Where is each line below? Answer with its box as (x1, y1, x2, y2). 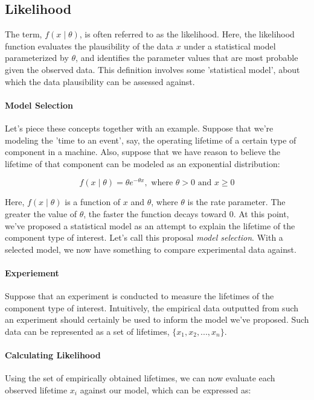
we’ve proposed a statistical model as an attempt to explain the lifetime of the (5, 219, 295, 232)
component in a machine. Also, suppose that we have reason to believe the (5, 145, 281, 158)
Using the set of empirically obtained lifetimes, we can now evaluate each (5, 372, 275, 384)
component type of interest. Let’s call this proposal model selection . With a (5, 231, 283, 244)
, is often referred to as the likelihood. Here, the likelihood (79, 28, 295, 40)
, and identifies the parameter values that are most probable (75, 51, 298, 64)
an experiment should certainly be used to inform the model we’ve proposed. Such (5, 313, 309, 326)
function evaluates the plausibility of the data (5, 39, 174, 52)
